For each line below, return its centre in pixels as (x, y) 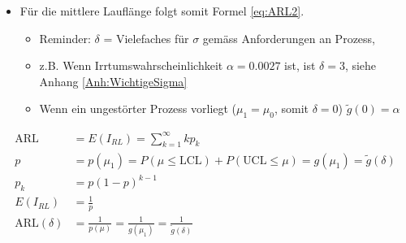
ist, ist (300, 65)
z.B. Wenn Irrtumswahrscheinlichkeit (131, 65)
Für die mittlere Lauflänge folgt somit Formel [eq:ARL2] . (162, 11)
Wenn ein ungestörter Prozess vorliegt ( (138, 108)
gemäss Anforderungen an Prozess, (289, 38)
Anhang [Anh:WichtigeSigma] (113, 81)
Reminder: (65, 38)
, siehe (361, 65)
